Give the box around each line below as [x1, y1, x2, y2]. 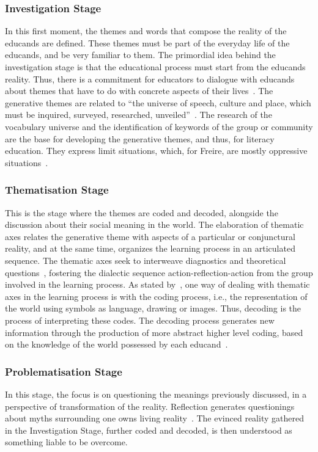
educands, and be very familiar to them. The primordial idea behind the [5, 48, 276, 61]
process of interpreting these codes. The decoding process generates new [5, 313, 275, 326]
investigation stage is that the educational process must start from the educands [5, 60, 306, 73]
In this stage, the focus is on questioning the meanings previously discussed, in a [5, 387, 307, 400]
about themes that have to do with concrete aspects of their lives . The [5, 84, 273, 97]
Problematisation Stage [5, 363, 122, 379]
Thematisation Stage [5, 182, 109, 197]
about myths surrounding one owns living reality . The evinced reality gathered [5, 412, 304, 425]
